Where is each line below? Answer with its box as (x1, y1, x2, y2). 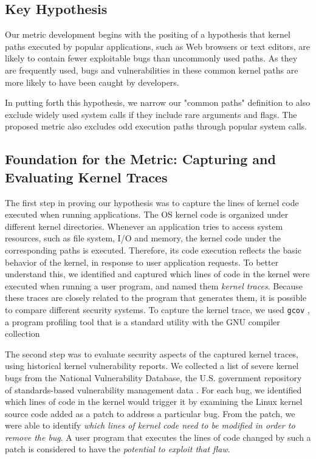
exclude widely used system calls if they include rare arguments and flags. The (5, 108, 297, 120)
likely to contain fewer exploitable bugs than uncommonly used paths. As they (5, 52, 298, 64)
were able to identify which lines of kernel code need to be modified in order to (5, 419, 295, 432)
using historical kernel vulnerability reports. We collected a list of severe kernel (5, 359, 299, 372)
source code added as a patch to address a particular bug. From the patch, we (5, 407, 295, 419)
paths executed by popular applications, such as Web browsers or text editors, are (5, 40, 311, 52)
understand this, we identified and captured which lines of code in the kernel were (5, 267, 310, 280)
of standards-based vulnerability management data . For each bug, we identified (5, 383, 302, 396)
